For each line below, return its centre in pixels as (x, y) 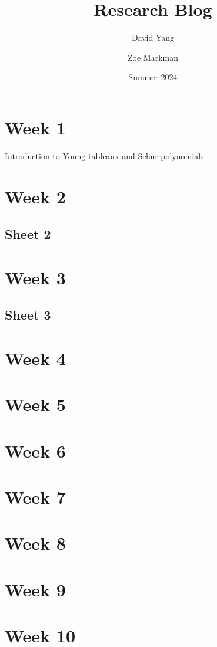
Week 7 (35, 497)
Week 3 (35, 277)
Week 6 (35, 450)
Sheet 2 (28, 234)
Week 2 (35, 196)
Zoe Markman (153, 57)
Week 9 (35, 589)
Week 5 (35, 404)
